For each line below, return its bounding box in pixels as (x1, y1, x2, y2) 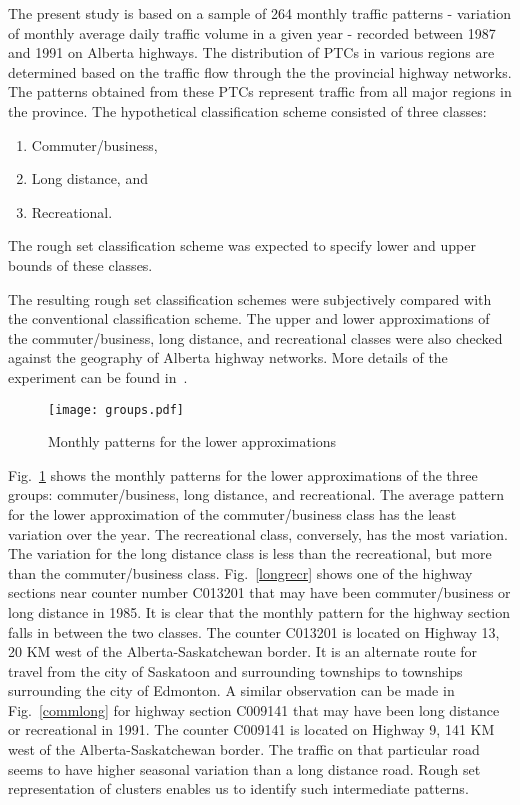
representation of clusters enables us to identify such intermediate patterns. (8, 778, 469, 799)
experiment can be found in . (8, 366, 188, 387)
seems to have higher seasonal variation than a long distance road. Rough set (8, 758, 481, 779)
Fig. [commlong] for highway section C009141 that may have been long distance (8, 699, 500, 720)
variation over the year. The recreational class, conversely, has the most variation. (8, 523, 508, 544)
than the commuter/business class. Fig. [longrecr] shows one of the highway (8, 562, 473, 583)
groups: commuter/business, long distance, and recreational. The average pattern (8, 484, 505, 505)
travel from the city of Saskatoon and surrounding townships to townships (8, 660, 463, 681)
